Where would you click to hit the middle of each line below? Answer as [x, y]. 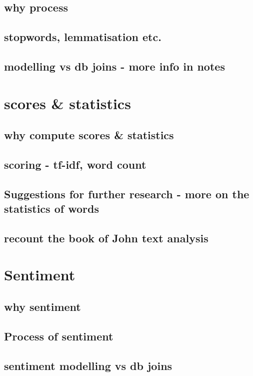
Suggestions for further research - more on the [127, 194]
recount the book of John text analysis [106, 238]
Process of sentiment [59, 336]
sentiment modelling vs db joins [88, 365]
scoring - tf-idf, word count [75, 164]
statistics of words [51, 209]
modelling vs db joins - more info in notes [114, 66]
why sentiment [42, 306]
